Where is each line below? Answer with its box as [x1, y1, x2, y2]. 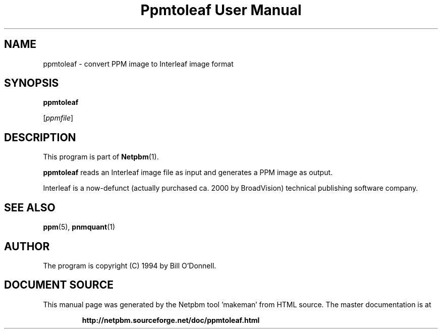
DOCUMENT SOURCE [4, 279, 114, 292]
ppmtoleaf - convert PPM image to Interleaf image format [43, 59, 234, 68]
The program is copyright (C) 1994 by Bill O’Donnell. [43, 261, 216, 270]
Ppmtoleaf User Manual [140, 2, 302, 19]
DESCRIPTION [4, 131, 76, 144]
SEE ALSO [4, 201, 56, 214]
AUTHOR [4, 240, 50, 253]
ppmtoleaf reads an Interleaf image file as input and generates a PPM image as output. [43, 168, 333, 177]
